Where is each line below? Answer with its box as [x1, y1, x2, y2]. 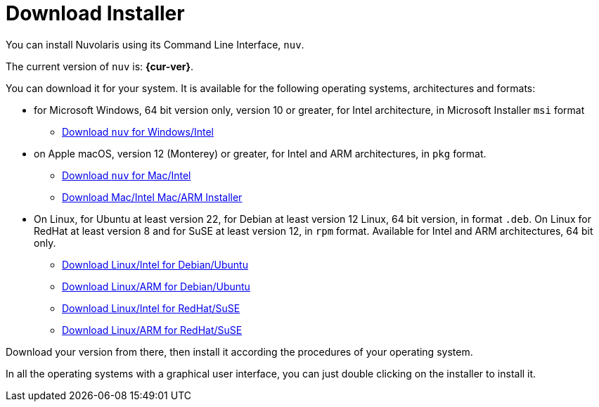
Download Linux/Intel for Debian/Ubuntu [62, 258, 248, 271]
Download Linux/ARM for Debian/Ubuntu [62, 280, 250, 292]
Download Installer [6, 1, 185, 25]
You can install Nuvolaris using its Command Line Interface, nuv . [6, 38, 304, 51]
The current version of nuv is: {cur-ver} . [6, 60, 194, 72]
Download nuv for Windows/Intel [62, 125, 214, 138]
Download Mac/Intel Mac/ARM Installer [62, 190, 243, 203]
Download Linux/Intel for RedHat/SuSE [62, 302, 240, 314]
